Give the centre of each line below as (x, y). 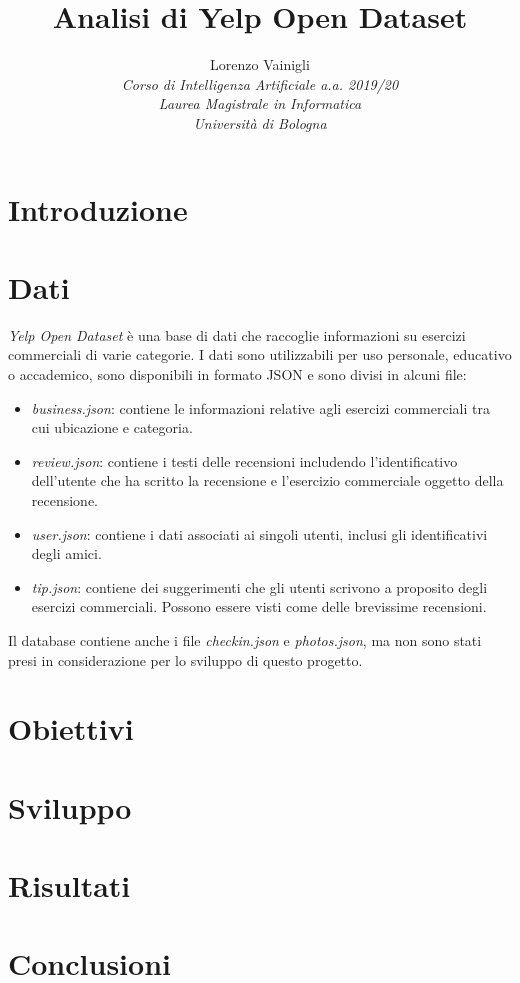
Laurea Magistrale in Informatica (260, 103)
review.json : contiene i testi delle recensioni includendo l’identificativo (244, 460)
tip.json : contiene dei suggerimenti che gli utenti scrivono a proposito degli (259, 586)
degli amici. (66, 553)
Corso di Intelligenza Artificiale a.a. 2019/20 (260, 83)
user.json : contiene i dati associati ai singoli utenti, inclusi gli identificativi (259, 533)
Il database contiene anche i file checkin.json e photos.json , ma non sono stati (245, 639)
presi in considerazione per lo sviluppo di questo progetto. (185, 659)
